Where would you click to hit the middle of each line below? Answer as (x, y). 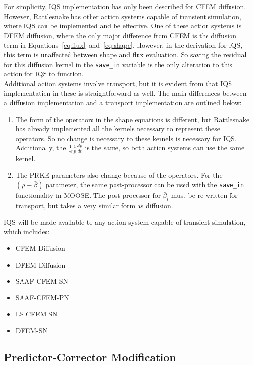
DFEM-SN (31, 330)
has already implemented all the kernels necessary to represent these (118, 129)
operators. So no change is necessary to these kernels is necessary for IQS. (126, 138)
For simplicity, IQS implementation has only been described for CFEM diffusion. (125, 6)
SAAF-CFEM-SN (42, 281)
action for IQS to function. (44, 74)
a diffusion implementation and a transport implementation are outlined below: (123, 102)
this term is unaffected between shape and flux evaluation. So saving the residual (125, 54)
